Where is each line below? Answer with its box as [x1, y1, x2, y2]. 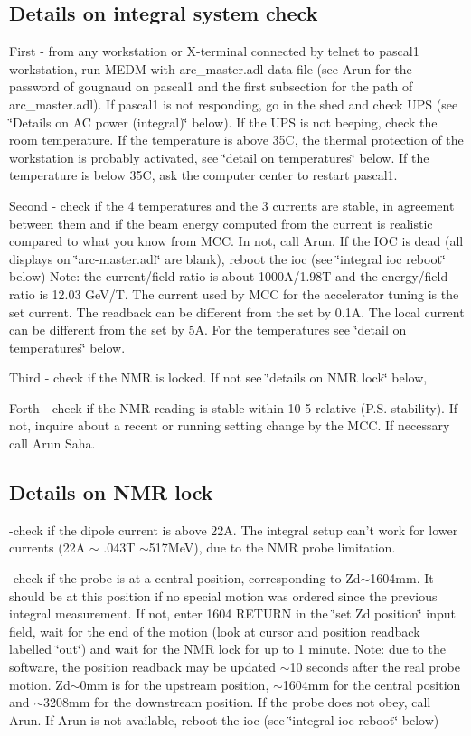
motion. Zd [9, 675, 71, 694]
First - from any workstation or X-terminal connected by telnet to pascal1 [9, 42, 419, 61]
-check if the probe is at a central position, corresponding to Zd [9, 569, 361, 588]
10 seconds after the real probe [289, 657, 460, 676]
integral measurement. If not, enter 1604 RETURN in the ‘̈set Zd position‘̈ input [9, 604, 457, 623]
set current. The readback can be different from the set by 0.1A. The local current [9, 302, 465, 321]
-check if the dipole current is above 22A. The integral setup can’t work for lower [9, 520, 458, 539]
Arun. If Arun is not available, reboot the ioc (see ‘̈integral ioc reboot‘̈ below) [9, 710, 439, 729]
